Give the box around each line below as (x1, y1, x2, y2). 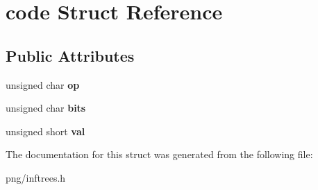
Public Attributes (6, 44, 135, 66)
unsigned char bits (6, 101, 86, 115)
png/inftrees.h (6, 170, 66, 184)
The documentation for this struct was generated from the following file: (6, 147, 313, 162)
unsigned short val (6, 123, 85, 138)
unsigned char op (6, 77, 80, 92)
